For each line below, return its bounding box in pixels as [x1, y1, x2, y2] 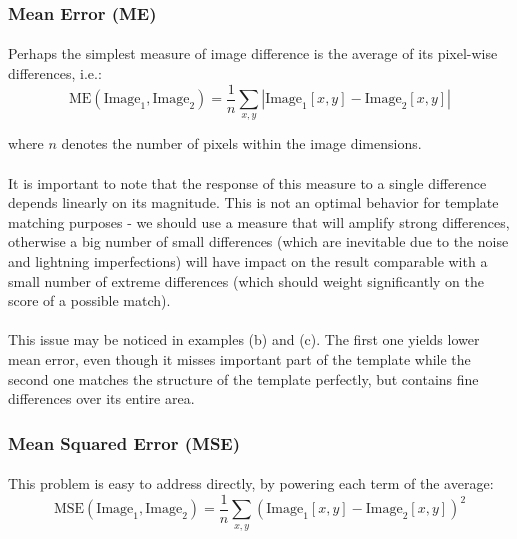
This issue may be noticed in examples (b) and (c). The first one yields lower [8, 329, 480, 350]
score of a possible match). [8, 290, 171, 311]
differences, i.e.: [8, 63, 102, 84]
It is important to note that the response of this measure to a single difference [8, 172, 487, 193]
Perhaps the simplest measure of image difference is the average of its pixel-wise [8, 43, 498, 64]
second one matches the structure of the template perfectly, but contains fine [8, 368, 479, 389]
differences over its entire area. [8, 388, 195, 409]
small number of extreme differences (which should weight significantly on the [8, 270, 485, 291]
